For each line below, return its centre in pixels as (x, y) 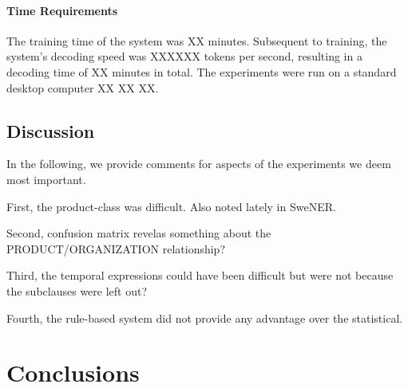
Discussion (51, 130)
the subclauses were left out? (77, 290)
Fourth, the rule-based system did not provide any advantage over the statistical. (205, 317)
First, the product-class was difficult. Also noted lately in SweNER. (171, 206)
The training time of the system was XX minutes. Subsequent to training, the (197, 40)
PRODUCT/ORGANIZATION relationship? (116, 248)
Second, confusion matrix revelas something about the (139, 233)
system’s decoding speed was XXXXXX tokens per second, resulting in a (184, 56)
